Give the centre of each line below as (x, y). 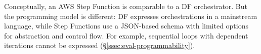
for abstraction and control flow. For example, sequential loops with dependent (126, 35)
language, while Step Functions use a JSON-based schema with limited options (126, 26)
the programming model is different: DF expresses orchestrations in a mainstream (131, 16)
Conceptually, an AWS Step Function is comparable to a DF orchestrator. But (126, 6)
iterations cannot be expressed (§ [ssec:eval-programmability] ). (100, 45)
